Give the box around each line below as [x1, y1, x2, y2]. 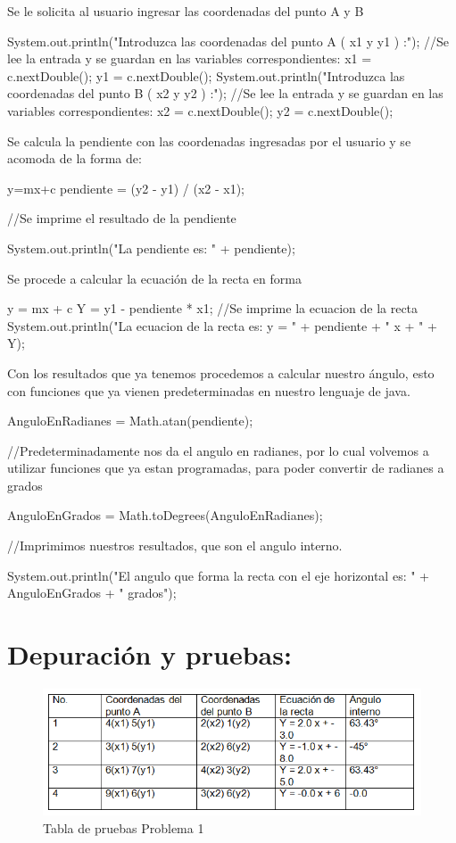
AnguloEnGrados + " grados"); [7, 583, 177, 602]
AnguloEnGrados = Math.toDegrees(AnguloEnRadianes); [7, 506, 323, 525]
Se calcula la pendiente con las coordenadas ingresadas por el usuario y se [7, 131, 411, 150]
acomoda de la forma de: [7, 149, 142, 168]
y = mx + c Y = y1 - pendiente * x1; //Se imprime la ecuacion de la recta [7, 299, 419, 318]
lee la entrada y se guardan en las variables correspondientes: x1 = [7, 49, 372, 68]
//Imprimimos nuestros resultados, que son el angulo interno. [7, 536, 343, 555]
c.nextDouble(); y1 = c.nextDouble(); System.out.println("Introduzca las [7, 66, 405, 85]
